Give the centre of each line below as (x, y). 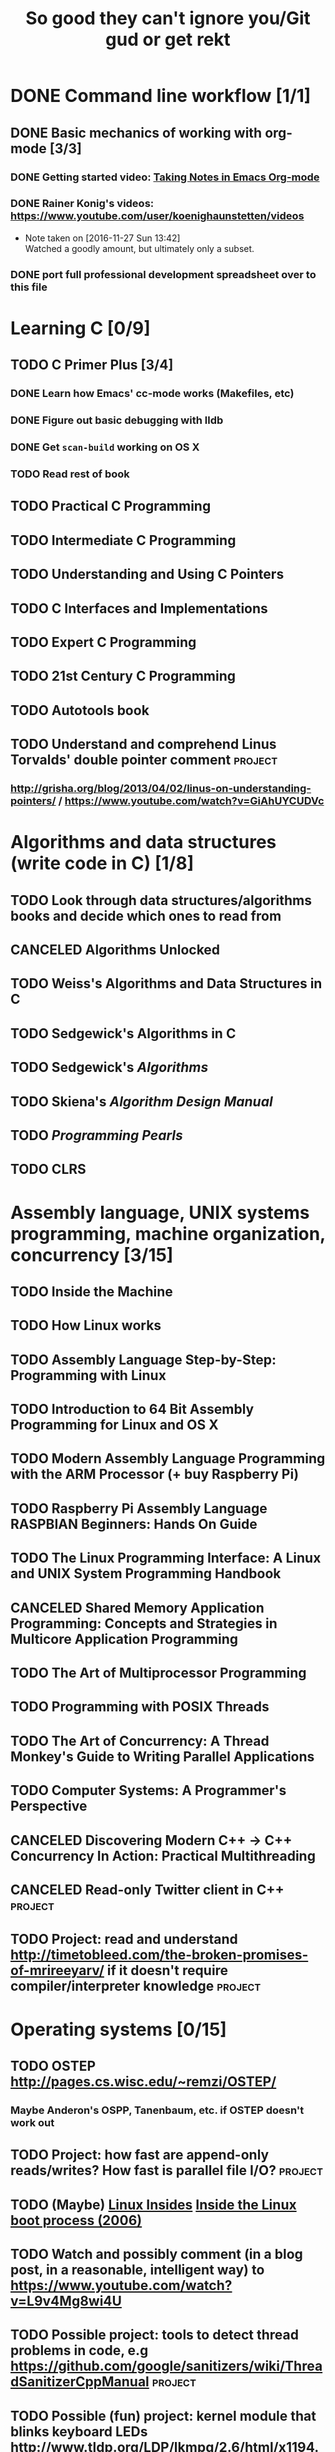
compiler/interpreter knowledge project (136, 1986)
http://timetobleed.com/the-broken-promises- (159, 1955)
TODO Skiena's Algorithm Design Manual (141, 1101)
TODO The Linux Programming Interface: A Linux (166, 1558)
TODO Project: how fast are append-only (140, 2155)
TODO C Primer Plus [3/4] (92, 365)
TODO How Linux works (86, 1325)
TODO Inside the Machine (91, 1291)
